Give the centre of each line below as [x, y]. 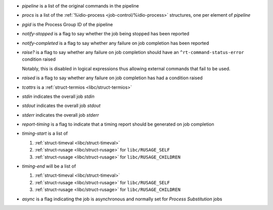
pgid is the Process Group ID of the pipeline [67, 24]
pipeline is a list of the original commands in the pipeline [80, 6]
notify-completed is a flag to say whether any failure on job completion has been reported [116, 43]
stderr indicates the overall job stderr [61, 115]
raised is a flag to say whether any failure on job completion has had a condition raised [112, 78]
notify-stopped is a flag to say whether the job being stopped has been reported [106, 34]
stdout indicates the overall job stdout [61, 106]
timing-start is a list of [45, 133]
